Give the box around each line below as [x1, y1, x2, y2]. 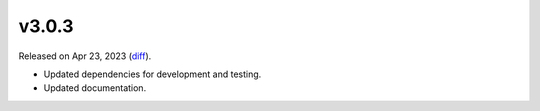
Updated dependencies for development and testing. [43, 68, 262, 80]
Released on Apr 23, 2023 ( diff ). [18, 50, 152, 62]
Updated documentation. [43, 82, 147, 94]
